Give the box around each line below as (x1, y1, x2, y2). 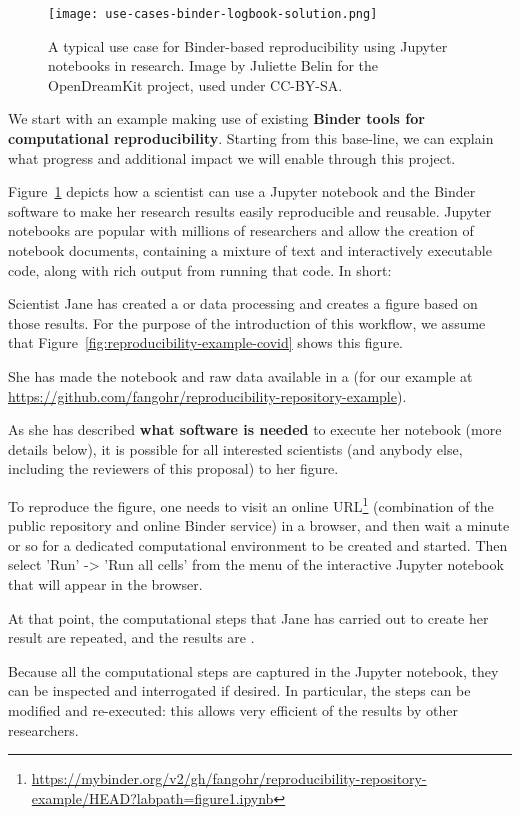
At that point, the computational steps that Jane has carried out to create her (8, 607, 489, 628)
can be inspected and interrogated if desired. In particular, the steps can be (8, 680, 471, 701)
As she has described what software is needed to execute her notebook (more (8, 419, 502, 440)
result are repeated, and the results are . (8, 627, 255, 648)
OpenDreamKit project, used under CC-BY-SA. (48, 74, 343, 95)
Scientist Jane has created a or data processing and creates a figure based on (8, 293, 478, 314)
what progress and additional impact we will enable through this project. (8, 147, 456, 168)
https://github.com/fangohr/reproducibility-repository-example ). (8, 385, 407, 406)
